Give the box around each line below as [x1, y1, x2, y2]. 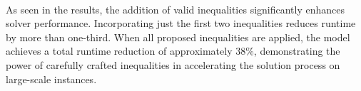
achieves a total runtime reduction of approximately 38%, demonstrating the [6, 43, 340, 58]
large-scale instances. [6, 71, 97, 86]
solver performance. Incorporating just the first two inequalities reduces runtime [6, 16, 356, 31]
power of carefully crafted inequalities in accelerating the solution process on [6, 57, 340, 72]
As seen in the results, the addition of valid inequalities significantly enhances [6, 1, 345, 16]
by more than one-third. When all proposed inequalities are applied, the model [6, 29, 350, 44]
